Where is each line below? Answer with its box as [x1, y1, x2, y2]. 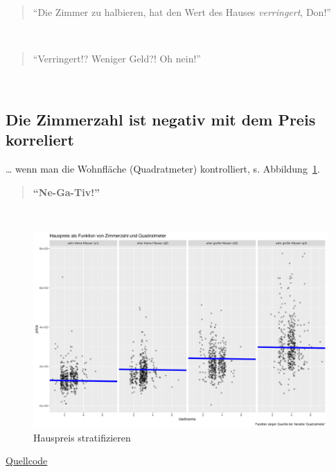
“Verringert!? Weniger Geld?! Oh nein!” [33, 51, 201, 66]
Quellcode [6, 453, 48, 468]
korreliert [6, 129, 74, 150]
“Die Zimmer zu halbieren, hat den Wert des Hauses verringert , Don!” [33, 5, 331, 19]
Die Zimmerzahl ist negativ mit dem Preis [6, 108, 316, 130]
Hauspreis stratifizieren [33, 430, 131, 444]
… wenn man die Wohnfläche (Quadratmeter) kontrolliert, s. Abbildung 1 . [6, 161, 320, 175]
